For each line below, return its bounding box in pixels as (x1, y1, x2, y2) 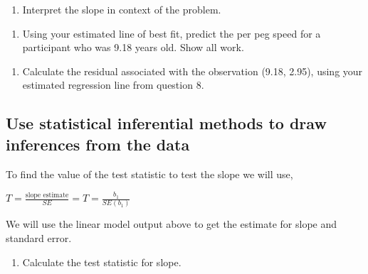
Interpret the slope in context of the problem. (22, 2, 221, 16)
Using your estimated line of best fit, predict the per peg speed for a (22, 26, 321, 40)
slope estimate (25, 191, 69, 199)
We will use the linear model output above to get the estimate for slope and (6, 217, 337, 231)
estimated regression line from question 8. (22, 77, 204, 92)
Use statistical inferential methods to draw (6, 112, 327, 134)
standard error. (6, 231, 72, 246)
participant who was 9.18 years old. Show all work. (22, 40, 244, 55)
